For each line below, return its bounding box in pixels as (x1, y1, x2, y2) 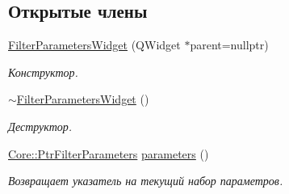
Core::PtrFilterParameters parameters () (8, 145, 209, 162)
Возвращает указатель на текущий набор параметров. (8, 172, 283, 189)
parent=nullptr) (190, 36, 269, 53)
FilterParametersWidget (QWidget (8, 36, 181, 53)
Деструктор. (8, 117, 73, 134)
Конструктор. (8, 63, 78, 80)
